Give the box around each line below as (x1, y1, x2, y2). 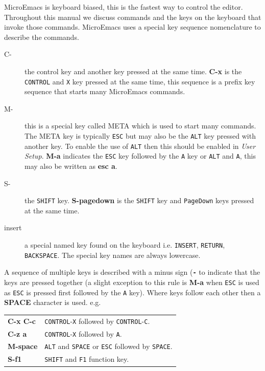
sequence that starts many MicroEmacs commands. (25, 86, 185, 97)
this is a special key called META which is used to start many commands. (25, 120, 256, 131)
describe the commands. (4, 31, 79, 42)
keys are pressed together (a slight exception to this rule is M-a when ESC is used (4, 276, 259, 287)
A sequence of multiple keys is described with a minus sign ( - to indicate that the (4, 267, 260, 277)
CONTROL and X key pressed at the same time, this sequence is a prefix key (25, 76, 255, 86)
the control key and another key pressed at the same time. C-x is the (25, 66, 242, 76)
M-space (8, 341, 38, 352)
